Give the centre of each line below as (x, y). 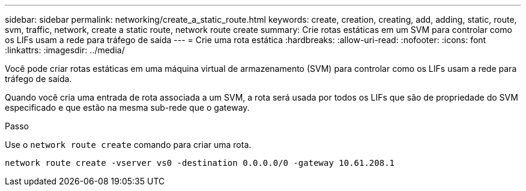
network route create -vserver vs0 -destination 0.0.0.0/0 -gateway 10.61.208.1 (200, 163)
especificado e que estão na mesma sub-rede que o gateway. (127, 107)
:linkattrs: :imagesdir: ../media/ (65, 50)
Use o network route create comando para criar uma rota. (128, 145)
